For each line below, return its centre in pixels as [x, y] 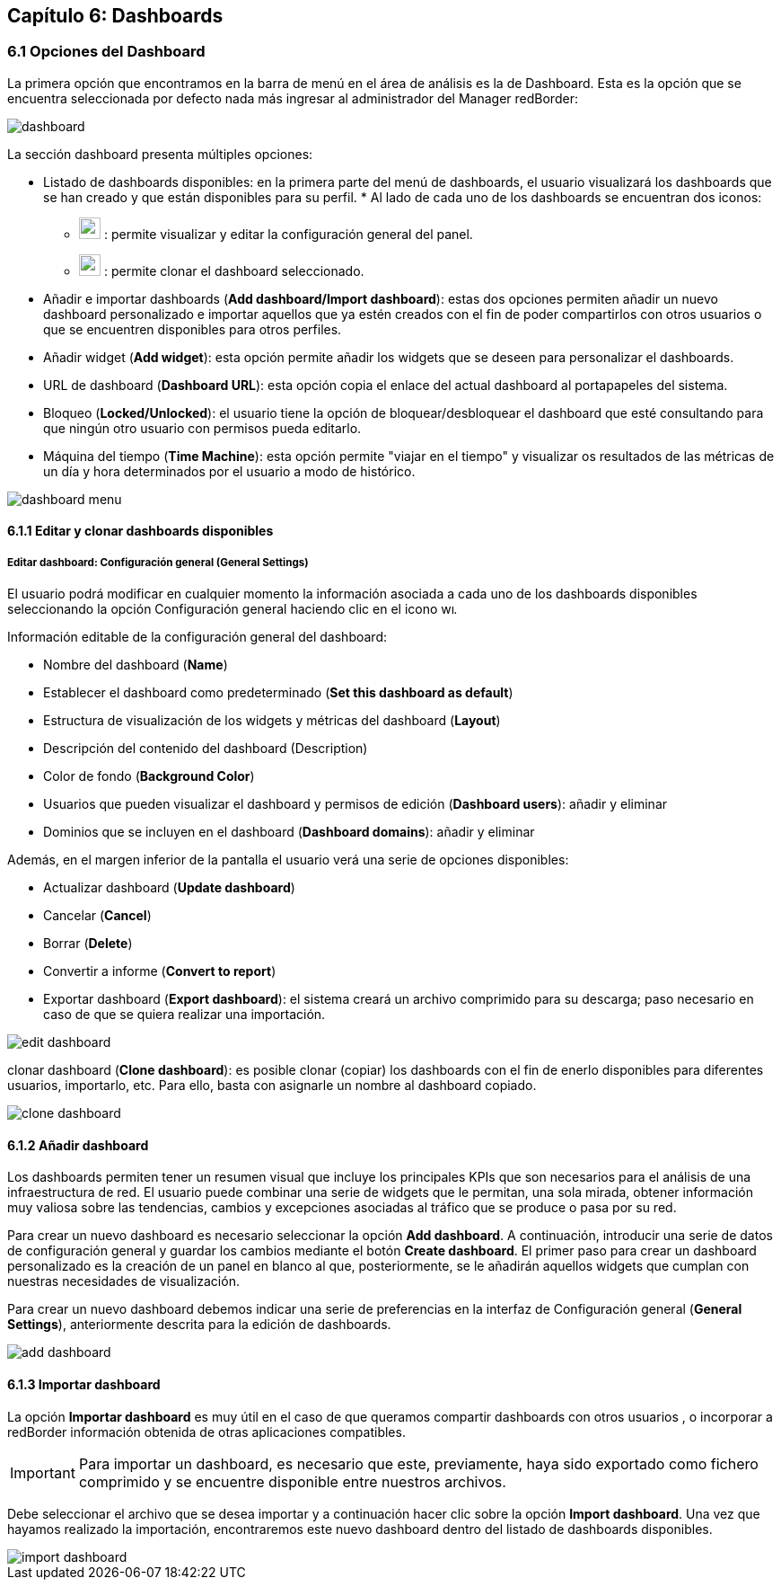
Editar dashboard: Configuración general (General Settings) [158, 562]
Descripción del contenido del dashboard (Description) [206, 749]
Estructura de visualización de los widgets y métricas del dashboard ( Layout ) [272, 721]
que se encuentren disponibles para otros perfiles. [193, 329]
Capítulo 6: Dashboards [115, 16]
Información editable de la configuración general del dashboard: [197, 637]
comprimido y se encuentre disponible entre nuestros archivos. [292, 1481]
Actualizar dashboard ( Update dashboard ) [169, 888]
